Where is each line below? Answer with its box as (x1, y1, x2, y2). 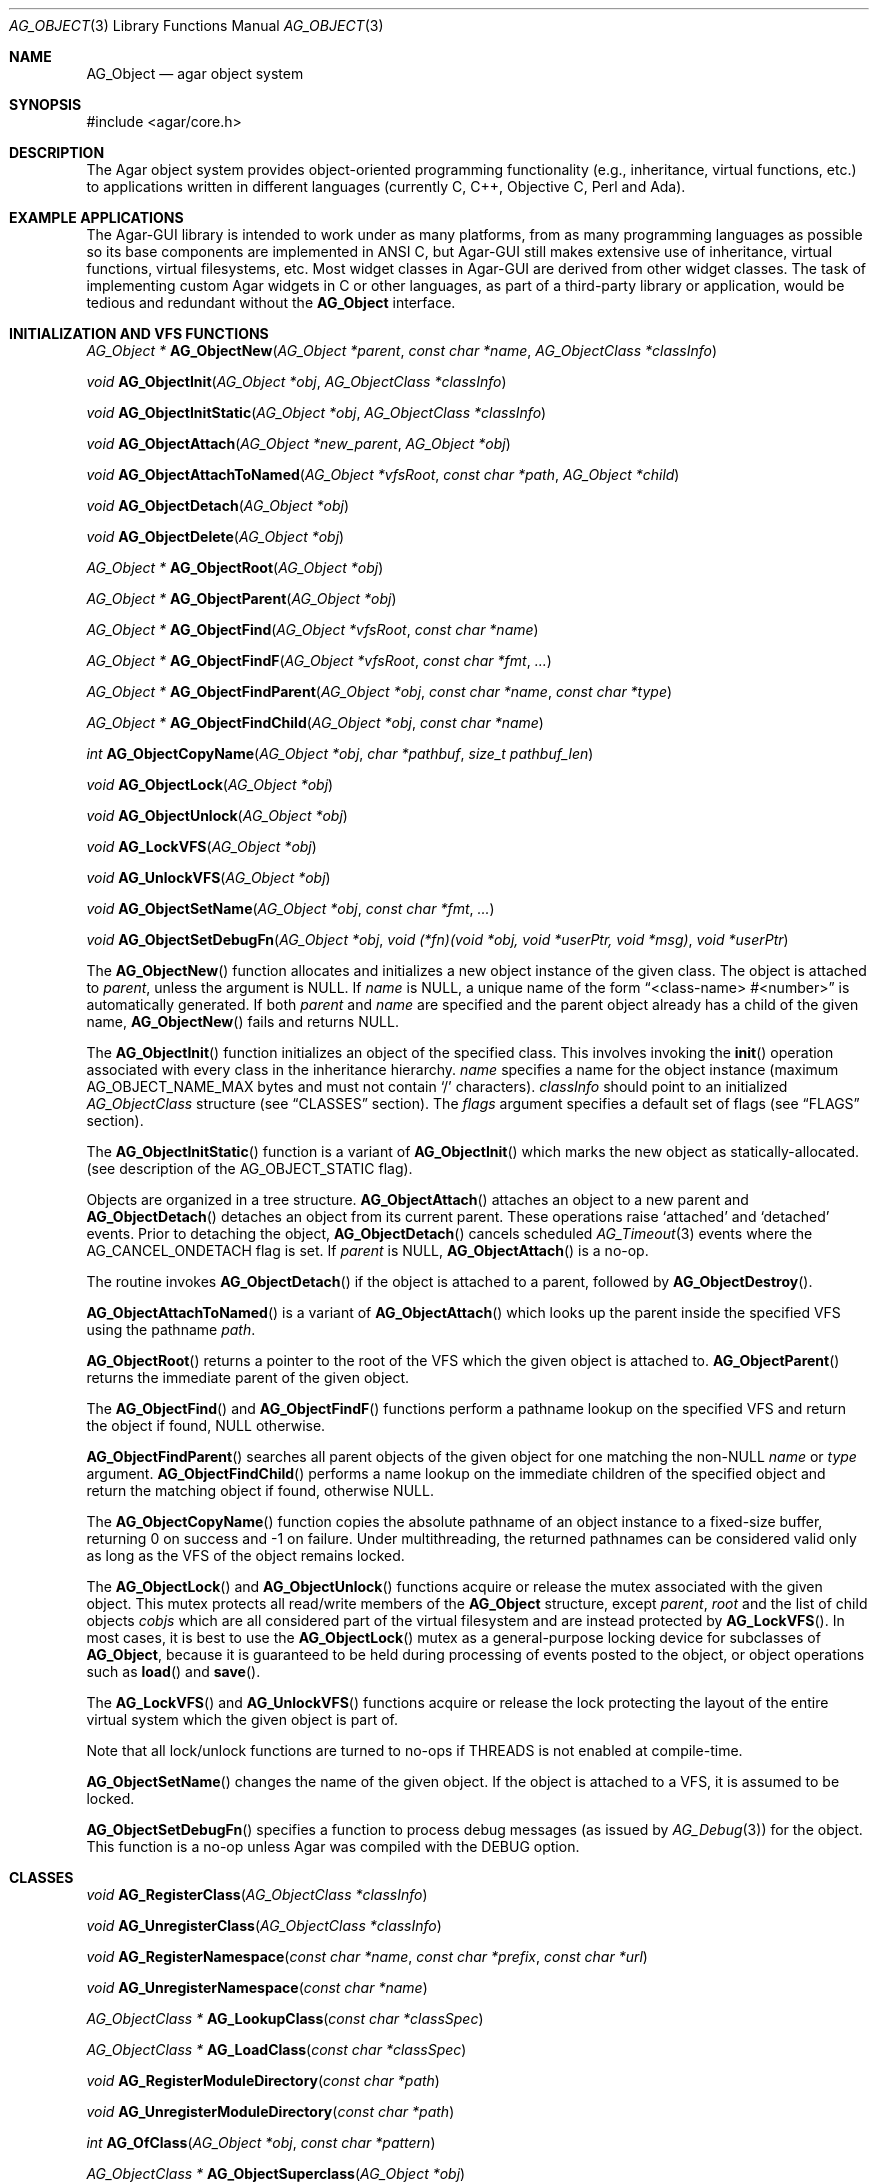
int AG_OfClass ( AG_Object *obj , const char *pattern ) (86, 2134, 436, 2151)
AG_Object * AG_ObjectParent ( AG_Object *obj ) (86, 590, 397, 607)
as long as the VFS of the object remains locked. (86, 1547, 405, 1564)
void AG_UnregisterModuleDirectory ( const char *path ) (86, 2103, 455, 2120)
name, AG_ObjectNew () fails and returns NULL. (86, 1013, 399, 1030)
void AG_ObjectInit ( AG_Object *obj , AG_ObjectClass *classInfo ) (86, 373, 507, 390)
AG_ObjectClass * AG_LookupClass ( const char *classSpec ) (86, 2010, 484, 2027)
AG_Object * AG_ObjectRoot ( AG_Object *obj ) (86, 559, 384, 576)
